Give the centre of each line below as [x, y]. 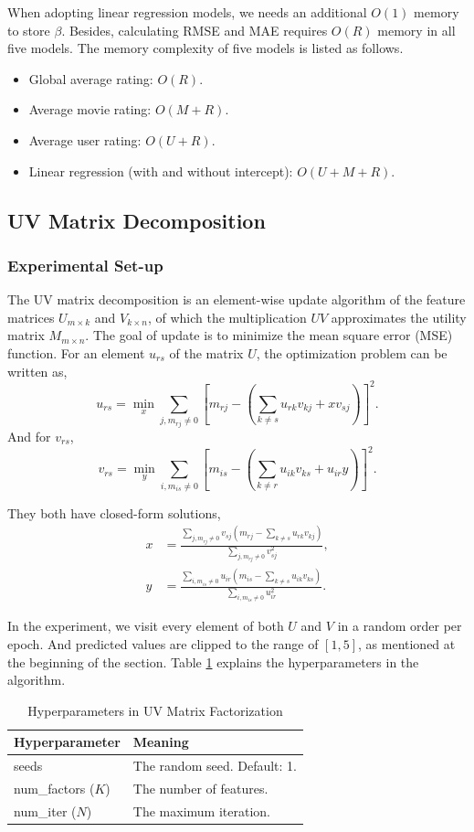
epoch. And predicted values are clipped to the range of [163, 644]
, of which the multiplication [227, 317]
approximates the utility [399, 317]
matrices [31, 317]
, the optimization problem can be [352, 352]
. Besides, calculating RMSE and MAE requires [195, 30]
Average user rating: [85, 139]
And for [29, 436]
